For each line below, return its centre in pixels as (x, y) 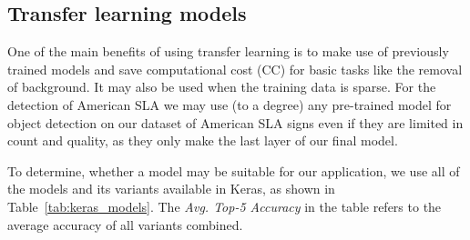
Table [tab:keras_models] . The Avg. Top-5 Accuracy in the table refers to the (225, 206)
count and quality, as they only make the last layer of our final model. (203, 140)
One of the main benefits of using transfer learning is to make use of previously (228, 51)
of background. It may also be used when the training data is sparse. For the (222, 87)
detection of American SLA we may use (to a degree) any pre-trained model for (230, 104)
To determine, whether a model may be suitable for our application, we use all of (234, 170)
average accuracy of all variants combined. (125, 224)
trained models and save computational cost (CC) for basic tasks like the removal (235, 69)
